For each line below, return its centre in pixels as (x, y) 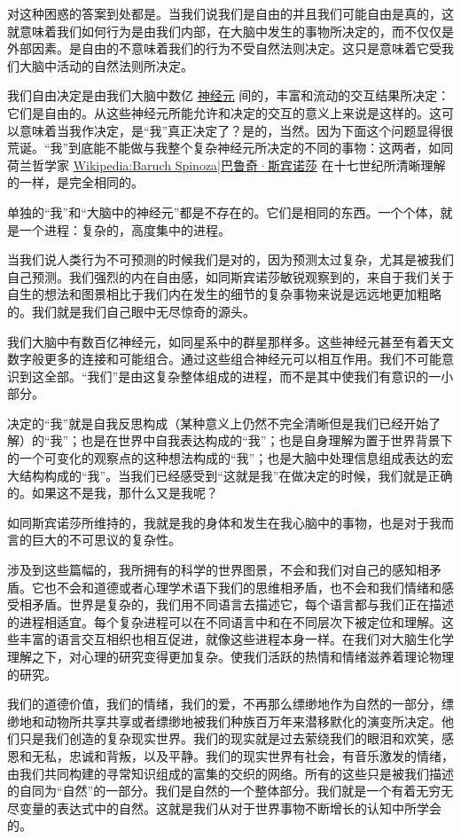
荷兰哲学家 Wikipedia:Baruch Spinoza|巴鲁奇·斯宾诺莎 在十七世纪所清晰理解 (227, 165)
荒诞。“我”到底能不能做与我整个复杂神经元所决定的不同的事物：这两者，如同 (230, 148)
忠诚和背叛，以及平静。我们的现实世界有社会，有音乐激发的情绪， (261, 755)
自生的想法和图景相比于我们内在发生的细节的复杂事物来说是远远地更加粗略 (224, 294)
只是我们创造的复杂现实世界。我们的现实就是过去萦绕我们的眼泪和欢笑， (230, 738)
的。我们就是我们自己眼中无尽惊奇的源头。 (131, 311)
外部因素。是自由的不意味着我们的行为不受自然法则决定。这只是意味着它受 (224, 48)
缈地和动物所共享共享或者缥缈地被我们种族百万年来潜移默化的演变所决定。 (224, 721)
